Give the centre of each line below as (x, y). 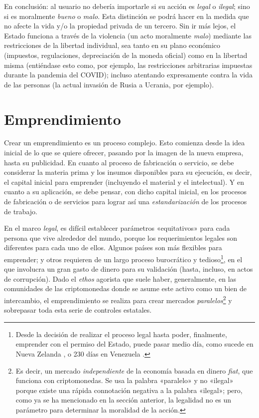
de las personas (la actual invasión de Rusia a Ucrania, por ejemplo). (109, 84)
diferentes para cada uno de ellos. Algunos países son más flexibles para (113, 247)
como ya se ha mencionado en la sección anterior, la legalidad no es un (124, 400)
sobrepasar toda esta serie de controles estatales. (78, 310)
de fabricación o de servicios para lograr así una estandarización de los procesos (126, 202)
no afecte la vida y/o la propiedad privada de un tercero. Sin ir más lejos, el (120, 26)
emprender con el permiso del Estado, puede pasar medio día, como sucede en (134, 344)
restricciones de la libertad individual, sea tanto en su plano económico (112, 45)
